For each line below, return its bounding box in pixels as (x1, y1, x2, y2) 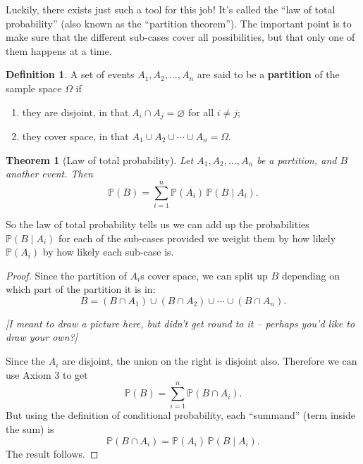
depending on (281, 268, 340, 282)
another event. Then (6, 166, 93, 181)
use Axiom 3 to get (6, 367, 88, 382)
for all (187, 104, 214, 119)
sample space (6, 80, 62, 95)
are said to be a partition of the (197, 67, 340, 82)
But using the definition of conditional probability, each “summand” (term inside (6, 408, 356, 422)
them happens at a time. (6, 43, 112, 58)
